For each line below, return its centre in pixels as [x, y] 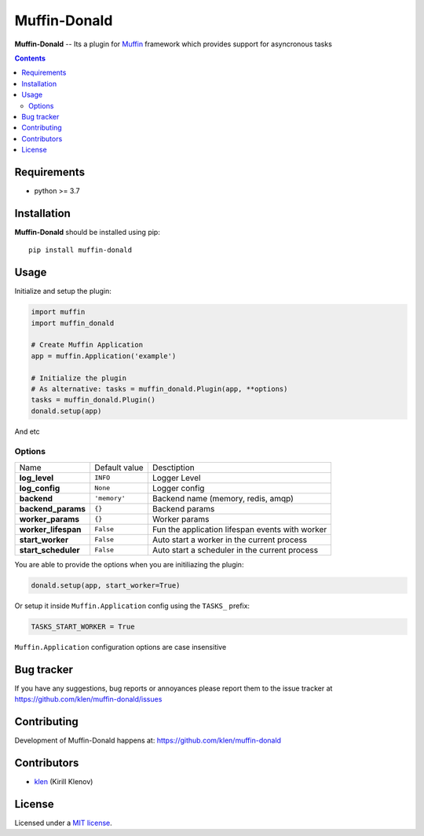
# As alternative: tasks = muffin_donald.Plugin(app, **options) [159, 389]
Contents [30, 58]
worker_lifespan [50, 529]
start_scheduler [49, 550]
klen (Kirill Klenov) [64, 781]
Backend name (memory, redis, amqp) [223, 498]
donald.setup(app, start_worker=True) [106, 585]
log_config [40, 488]
